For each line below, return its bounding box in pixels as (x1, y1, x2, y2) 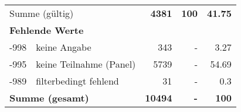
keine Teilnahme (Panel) (36, 57, 136, 71)
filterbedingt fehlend (36, 74, 119, 87)
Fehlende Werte (9, 23, 84, 37)
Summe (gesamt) (9, 91, 89, 104)
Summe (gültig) (9, 6, 74, 20)
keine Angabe (36, 40, 91, 54)
